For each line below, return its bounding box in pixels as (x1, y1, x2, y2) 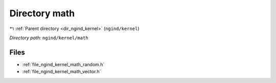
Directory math (9, 8, 75, 19)
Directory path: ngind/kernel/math (9, 35, 89, 41)
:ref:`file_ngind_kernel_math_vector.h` (22, 69, 101, 75)
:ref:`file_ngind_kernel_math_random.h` (22, 61, 105, 67)
